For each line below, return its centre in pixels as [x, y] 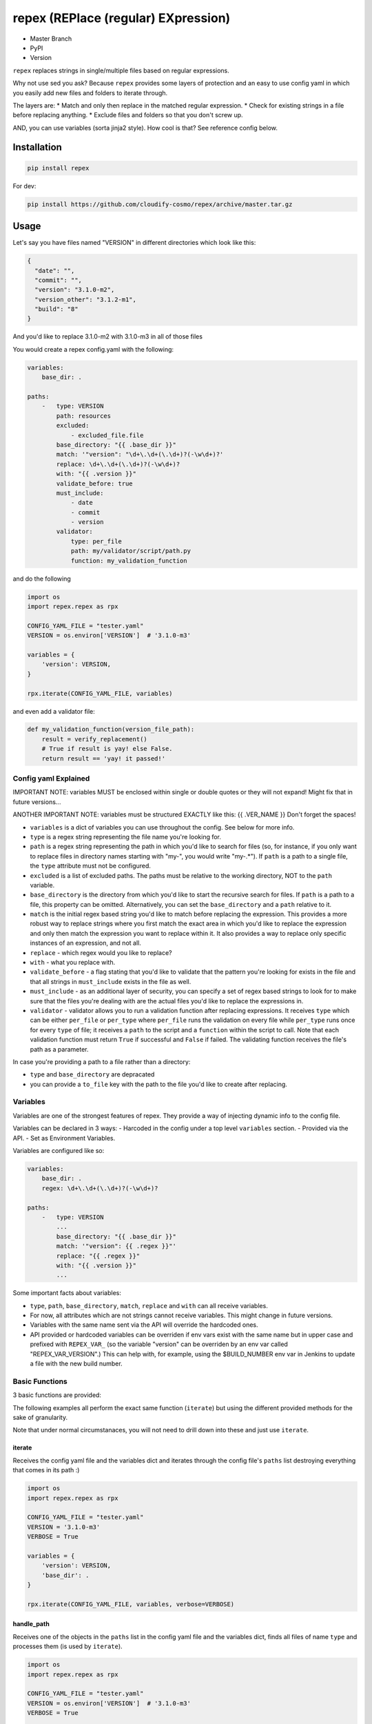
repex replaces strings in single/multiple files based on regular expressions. [121, 70]
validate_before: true [95, 483]
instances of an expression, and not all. [85, 943]
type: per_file [96, 541]
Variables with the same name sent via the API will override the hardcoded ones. [144, 1325]
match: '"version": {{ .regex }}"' [116, 1246]
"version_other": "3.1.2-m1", [86, 299]
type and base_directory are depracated [92, 1074]
